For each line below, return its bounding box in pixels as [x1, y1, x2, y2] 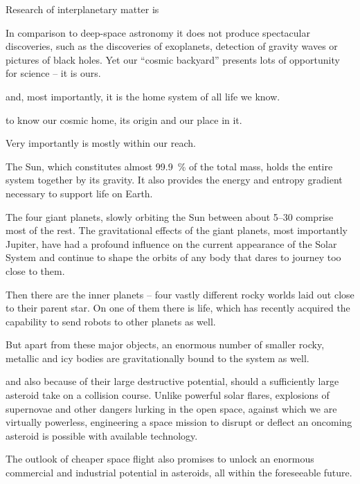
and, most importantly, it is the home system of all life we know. [6, 89, 280, 103]
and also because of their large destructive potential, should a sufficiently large [6, 374, 339, 388]
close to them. [6, 263, 65, 278]
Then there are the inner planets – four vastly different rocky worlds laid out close [6, 287, 354, 301]
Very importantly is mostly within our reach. [6, 136, 196, 150]
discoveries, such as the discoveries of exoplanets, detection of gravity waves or [6, 39, 338, 53]
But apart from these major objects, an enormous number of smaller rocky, [6, 337, 325, 352]
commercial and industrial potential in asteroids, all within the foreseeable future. [6, 465, 352, 480]
